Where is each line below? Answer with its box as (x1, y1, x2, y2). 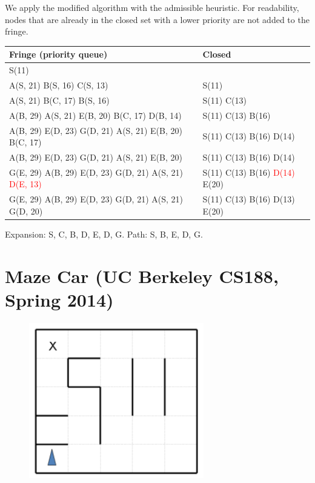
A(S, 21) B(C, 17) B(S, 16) (9, 93, 110, 106)
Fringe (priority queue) (9, 48, 108, 61)
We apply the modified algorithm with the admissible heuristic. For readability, (5, 1, 299, 13)
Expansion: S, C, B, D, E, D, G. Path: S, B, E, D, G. (5, 227, 203, 240)
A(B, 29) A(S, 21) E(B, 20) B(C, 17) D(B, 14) (9, 108, 182, 121)
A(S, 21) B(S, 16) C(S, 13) (9, 78, 108, 91)
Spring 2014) (5, 287, 114, 311)
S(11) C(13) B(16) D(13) (202, 193, 295, 205)
